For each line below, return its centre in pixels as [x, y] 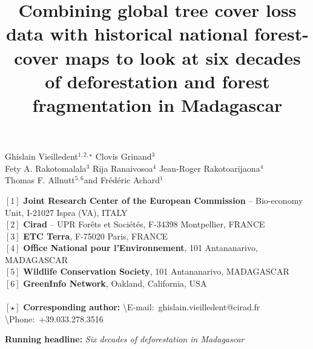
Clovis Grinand [124, 156]
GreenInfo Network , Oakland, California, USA [115, 283]
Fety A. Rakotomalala [46, 168]
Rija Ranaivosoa [123, 168]
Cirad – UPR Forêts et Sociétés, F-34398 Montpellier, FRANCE [144, 224]
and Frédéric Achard [122, 180]
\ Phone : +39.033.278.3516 [54, 318]
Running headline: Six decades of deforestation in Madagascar [125, 339]
